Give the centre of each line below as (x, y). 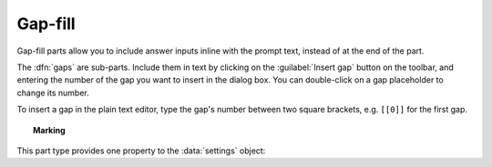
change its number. (53, 93)
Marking (49, 130)
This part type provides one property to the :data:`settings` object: (141, 151)
